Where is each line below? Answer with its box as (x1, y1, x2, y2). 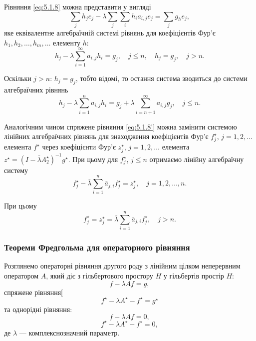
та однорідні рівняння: (4, 303, 72, 314)
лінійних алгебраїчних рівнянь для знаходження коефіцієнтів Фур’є (4, 131, 209, 141)
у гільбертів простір (163, 270, 224, 280)
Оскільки (4, 73, 31, 83)
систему (4, 164, 28, 175)
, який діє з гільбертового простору (46, 270, 153, 280)
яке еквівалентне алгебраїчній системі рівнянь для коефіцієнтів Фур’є (4, 27, 216, 37)
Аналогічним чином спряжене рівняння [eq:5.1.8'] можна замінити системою (4, 121, 237, 131)
